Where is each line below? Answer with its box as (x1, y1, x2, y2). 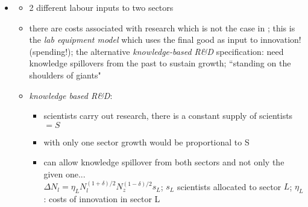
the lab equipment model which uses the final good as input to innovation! (29, 33, 301, 46)
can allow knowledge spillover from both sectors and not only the (43, 156, 284, 168)
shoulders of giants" (29, 68, 101, 81)
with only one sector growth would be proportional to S (43, 135, 250, 148)
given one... (43, 167, 86, 180)
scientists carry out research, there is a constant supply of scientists (43, 109, 293, 122)
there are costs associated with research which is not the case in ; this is (29, 21, 295, 34)
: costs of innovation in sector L (43, 193, 160, 205)
